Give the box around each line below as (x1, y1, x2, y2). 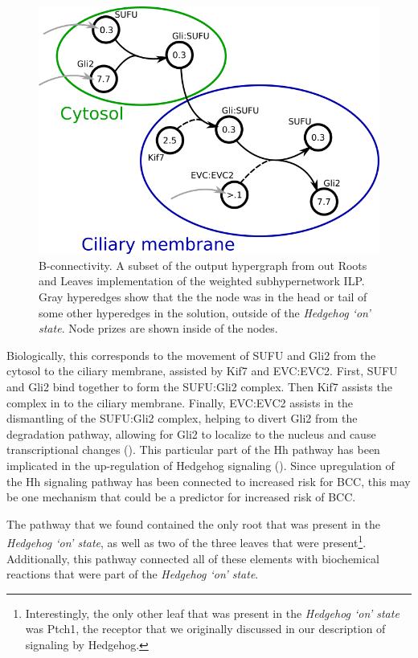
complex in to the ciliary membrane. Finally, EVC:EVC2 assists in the (6, 394, 354, 411)
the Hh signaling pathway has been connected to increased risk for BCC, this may (6, 472, 411, 489)
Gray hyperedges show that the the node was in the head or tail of (39, 288, 367, 304)
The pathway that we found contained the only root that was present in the (6, 515, 380, 532)
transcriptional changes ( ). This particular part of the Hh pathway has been (6, 441, 380, 458)
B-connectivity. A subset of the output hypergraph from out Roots (39, 256, 367, 273)
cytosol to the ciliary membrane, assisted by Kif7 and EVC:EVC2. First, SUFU (6, 362, 398, 379)
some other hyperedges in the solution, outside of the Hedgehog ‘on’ (39, 304, 371, 321)
